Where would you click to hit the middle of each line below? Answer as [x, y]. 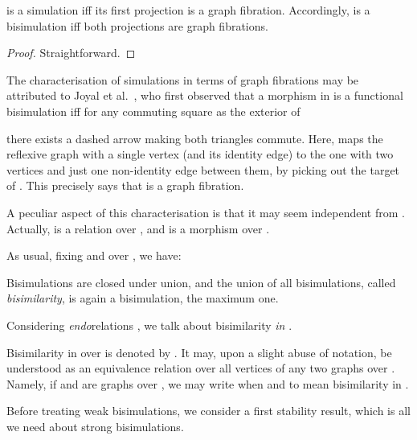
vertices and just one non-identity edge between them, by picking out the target [203, 169]
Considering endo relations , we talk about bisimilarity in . [149, 325]
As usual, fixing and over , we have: [94, 255]
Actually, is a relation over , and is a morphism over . [138, 228]
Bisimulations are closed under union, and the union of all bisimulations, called [201, 282]
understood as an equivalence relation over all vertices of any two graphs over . [201, 368]
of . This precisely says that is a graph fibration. [125, 185]
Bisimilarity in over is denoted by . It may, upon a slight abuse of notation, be [199, 352]
